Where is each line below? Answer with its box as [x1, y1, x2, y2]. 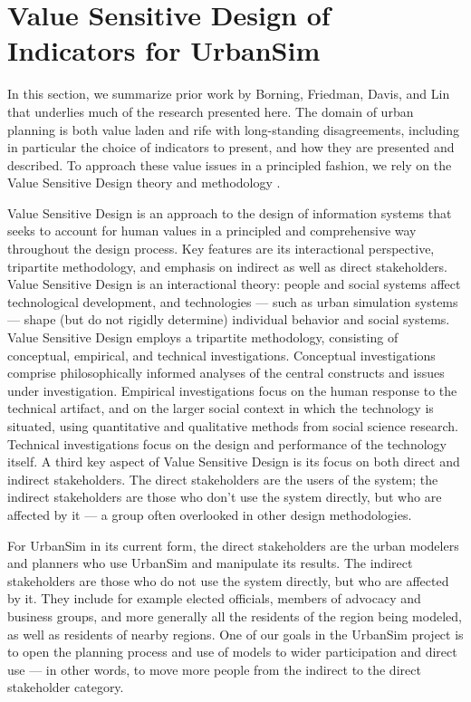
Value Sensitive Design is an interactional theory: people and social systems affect [7, 274, 461, 293]
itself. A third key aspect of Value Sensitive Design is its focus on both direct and [7, 452, 460, 471]
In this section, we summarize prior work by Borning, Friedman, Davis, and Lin [7, 84, 450, 103]
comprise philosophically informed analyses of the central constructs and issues [7, 363, 445, 382]
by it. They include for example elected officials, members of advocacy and [7, 589, 421, 608]
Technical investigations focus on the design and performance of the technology [7, 434, 447, 453]
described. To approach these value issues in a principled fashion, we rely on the [7, 155, 452, 174]
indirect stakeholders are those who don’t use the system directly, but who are [7, 487, 442, 506]
